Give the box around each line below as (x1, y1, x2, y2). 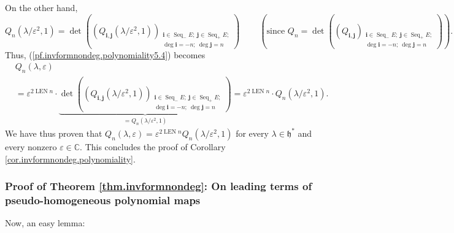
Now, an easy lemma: (5, 216, 85, 229)
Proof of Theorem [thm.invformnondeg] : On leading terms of (5, 178, 312, 194)
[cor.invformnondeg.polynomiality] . (5, 152, 136, 165)
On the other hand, (5, 1, 78, 13)
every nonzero (5, 140, 57, 153)
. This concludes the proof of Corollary (80, 140, 226, 153)
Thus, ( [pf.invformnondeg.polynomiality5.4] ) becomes (5, 48, 206, 61)
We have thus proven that (5, 126, 102, 139)
